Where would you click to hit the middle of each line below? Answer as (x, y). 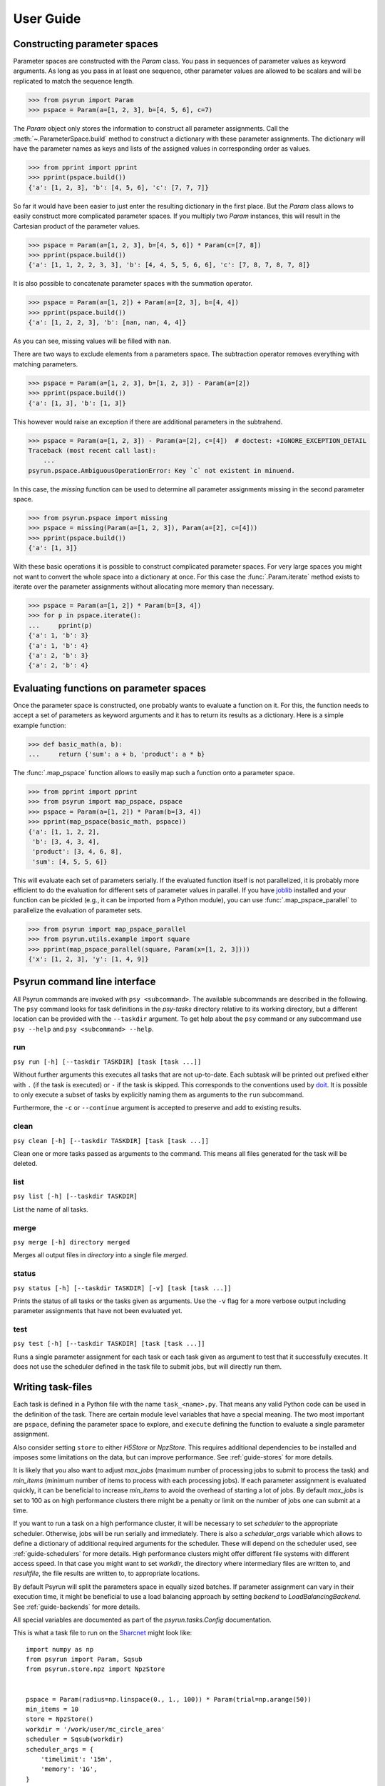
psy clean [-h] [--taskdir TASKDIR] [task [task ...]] (111, 1141)
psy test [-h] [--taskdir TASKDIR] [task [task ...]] (109, 1344)
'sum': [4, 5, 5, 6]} (70, 862)
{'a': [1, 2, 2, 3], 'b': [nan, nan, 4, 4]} (107, 323)
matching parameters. (46, 364)
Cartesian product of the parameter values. (77, 226)
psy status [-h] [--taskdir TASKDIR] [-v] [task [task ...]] (122, 1288)
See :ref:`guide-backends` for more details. (77, 1607)
